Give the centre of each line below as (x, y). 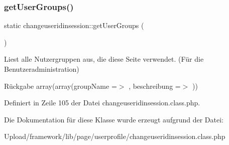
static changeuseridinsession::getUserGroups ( (74, 25)
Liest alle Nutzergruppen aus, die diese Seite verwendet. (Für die (104, 59)
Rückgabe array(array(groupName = (61, 86)
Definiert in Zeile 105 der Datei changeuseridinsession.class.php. (102, 103)
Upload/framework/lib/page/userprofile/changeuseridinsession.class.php (115, 136)
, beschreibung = (155, 86)
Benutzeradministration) (42, 69)
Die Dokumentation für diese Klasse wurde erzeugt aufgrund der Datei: (114, 119)
